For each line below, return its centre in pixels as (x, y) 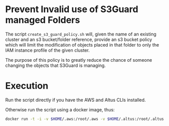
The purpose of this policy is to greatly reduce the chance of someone (79, 60)
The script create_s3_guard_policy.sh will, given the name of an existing (81, 34)
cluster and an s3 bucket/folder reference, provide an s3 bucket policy (79, 39)
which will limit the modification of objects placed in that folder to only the (82, 45)
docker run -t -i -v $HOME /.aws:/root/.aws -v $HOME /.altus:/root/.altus (85, 119)
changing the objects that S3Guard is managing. (56, 65)
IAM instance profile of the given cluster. (48, 50)
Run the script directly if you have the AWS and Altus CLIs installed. (76, 100)
